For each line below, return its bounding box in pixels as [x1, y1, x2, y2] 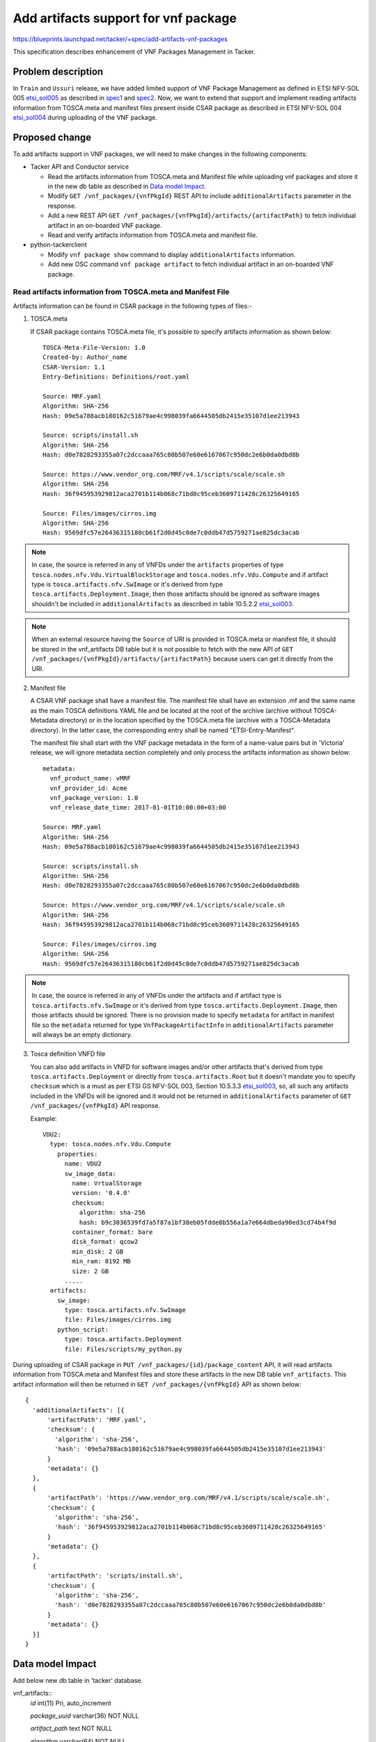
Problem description [13, 65, 104, 77]
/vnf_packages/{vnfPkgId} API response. [30, 1102, 160, 1110]
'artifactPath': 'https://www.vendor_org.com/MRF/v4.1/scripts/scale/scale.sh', [47, 1494, 330, 1502]
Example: [30, 1114, 57, 1123]
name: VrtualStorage [72, 1180, 142, 1187]
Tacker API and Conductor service [30, 162, 129, 171]
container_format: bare [72, 1228, 153, 1236]
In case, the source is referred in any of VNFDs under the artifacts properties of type [31, 561, 284, 569]
